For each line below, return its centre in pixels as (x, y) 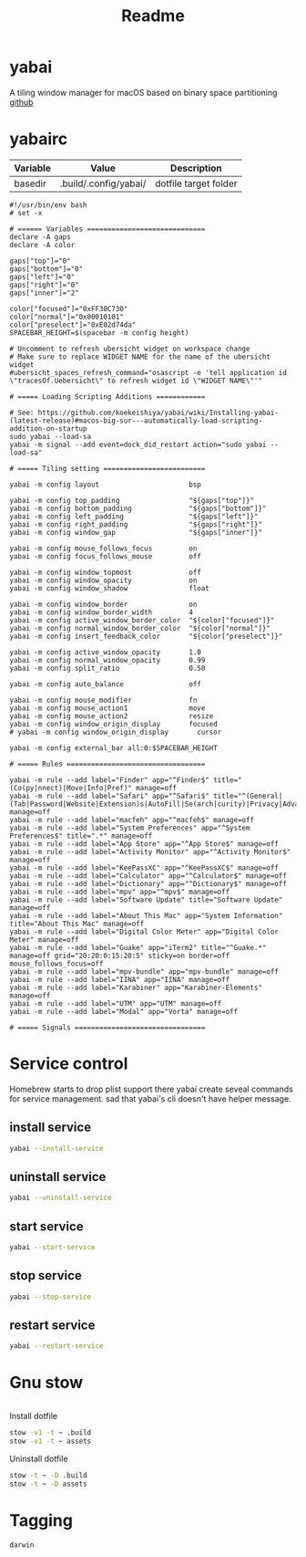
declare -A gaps (40, 237)
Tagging (41, 1520)
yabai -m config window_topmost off (106, 572)
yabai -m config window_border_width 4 (102, 612)
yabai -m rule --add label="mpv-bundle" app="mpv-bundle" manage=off (144, 972)
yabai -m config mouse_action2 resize (112, 716)
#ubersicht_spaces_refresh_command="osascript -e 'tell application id (148, 372)
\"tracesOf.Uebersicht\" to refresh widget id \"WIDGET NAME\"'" (136, 381)
